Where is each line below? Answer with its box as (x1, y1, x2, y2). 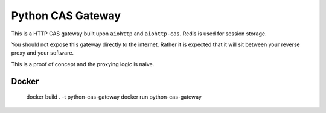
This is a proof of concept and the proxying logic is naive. (11, 60, 155, 67)
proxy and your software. (11, 49, 74, 56)
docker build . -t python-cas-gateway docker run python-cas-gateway (26, 93, 202, 100)
